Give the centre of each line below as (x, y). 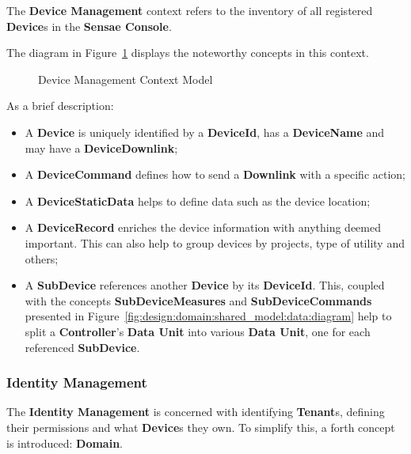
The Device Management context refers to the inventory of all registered (190, 10)
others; (42, 258)
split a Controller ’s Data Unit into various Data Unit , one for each (198, 331)
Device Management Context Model (126, 79)
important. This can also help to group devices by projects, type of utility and (215, 242)
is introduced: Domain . (65, 443)
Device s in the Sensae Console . (89, 26)
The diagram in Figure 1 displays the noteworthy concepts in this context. (188, 53)
